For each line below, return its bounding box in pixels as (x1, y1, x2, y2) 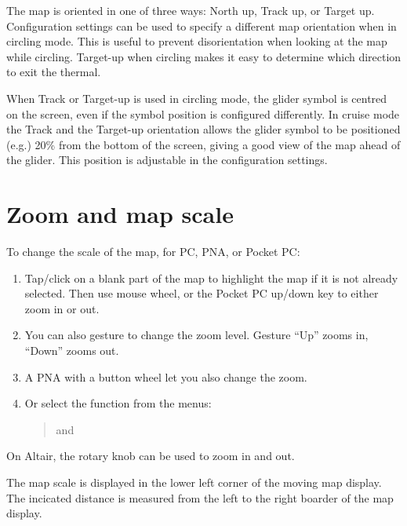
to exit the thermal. (6, 64, 101, 80)
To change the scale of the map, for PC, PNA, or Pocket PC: (6, 243, 300, 260)
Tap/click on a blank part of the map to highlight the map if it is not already (24, 269, 398, 286)
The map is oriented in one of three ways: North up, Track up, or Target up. (6, 2, 375, 18)
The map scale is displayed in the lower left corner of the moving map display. (6, 474, 382, 490)
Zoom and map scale (6, 198, 234, 230)
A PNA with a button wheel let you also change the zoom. (24, 368, 307, 385)
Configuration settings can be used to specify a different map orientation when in (6, 17, 397, 34)
